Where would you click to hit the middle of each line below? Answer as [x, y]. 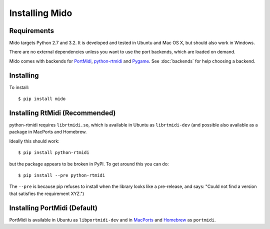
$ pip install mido [42, 99]
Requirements [32, 31]
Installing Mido [41, 13]
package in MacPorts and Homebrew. [48, 132]
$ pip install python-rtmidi [54, 153]
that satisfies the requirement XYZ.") [47, 193]
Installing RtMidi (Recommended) [62, 113]
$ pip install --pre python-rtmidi [62, 175]
